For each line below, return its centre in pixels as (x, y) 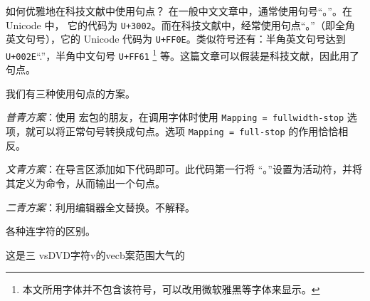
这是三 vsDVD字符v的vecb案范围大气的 (95, 254)
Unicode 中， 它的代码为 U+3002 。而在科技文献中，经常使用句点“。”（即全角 (180, 25)
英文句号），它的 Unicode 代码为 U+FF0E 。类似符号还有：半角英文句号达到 (176, 39)
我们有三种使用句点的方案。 (70, 93)
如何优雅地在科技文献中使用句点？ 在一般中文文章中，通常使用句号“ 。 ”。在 (179, 11)
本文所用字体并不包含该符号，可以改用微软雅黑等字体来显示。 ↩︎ (171, 289)
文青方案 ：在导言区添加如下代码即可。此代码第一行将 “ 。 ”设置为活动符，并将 (184, 169)
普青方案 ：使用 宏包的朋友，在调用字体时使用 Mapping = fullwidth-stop (175, 117)
